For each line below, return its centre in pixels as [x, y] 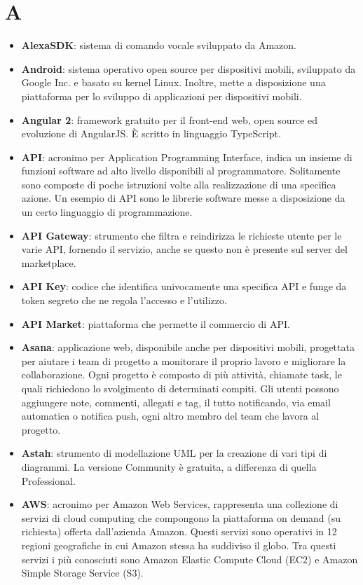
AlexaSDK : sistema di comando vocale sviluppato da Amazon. [159, 45]
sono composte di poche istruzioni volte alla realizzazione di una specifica [179, 184]
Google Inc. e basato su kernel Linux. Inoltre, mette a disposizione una [173, 82]
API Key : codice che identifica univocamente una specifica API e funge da [184, 286]
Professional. [48, 480]
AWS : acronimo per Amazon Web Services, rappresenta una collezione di [180, 504]
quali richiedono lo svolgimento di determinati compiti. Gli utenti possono [180, 388]
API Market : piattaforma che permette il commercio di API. [156, 323]
